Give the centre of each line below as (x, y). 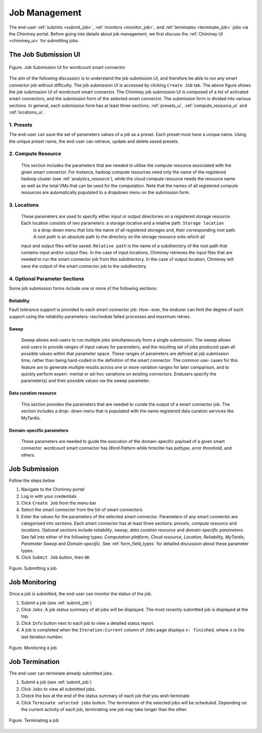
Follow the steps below (32, 480)
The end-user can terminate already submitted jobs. (61, 673)
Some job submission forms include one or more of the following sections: (83, 288)
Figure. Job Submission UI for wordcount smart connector (67, 67)
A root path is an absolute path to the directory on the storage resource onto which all (119, 237)
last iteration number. (42, 637)
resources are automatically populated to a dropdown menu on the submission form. (106, 192)
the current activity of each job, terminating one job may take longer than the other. (104, 709)
